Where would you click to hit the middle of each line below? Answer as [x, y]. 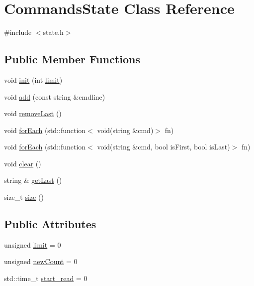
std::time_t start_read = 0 [46, 278]
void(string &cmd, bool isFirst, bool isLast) [164, 147]
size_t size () [24, 197]
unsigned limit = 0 [33, 244]
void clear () [23, 163]
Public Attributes [50, 224]
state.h [53, 32]
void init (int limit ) [33, 79]
